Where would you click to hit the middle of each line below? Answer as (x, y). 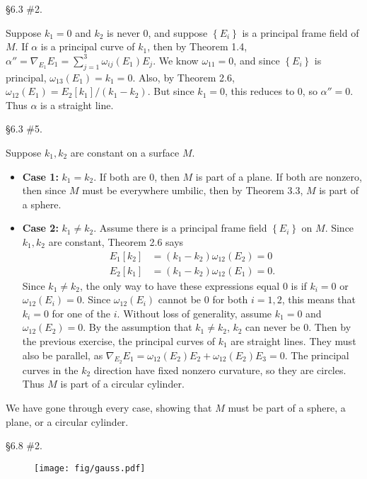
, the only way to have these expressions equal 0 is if (193, 285)
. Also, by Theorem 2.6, (183, 77)
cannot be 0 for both (203, 299)
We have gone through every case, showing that (109, 407)
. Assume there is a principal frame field (180, 228)
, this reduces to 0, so (271, 91)
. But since (171, 91)
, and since (257, 60)
